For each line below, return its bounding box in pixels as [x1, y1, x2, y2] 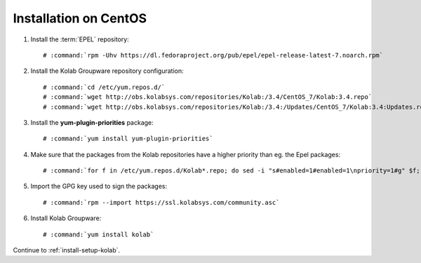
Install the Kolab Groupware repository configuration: [30, 67, 184, 75]
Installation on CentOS [13, 11, 147, 26]
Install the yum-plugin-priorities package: [30, 118, 154, 126]
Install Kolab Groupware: [30, 214, 102, 222]
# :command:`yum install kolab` [43, 230, 154, 238]
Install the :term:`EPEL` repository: [30, 35, 129, 43]
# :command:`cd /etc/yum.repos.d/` [43, 83, 166, 91]
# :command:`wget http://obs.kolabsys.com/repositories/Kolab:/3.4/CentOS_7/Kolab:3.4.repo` [43, 93, 373, 101]
